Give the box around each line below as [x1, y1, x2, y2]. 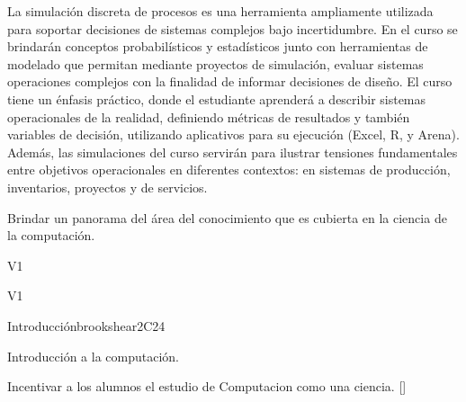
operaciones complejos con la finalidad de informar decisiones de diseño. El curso [7, 72, 453, 91]
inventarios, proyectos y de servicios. [7, 177, 208, 196]
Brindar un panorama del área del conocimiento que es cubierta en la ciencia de [7, 208, 447, 227]
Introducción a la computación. [7, 346, 180, 365]
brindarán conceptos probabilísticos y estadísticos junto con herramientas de [7, 37, 428, 56]
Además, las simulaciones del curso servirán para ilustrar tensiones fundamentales [7, 142, 458, 161]
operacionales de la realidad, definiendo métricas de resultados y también [7, 107, 410, 126]
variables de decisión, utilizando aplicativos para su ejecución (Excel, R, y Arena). [7, 125, 460, 144]
